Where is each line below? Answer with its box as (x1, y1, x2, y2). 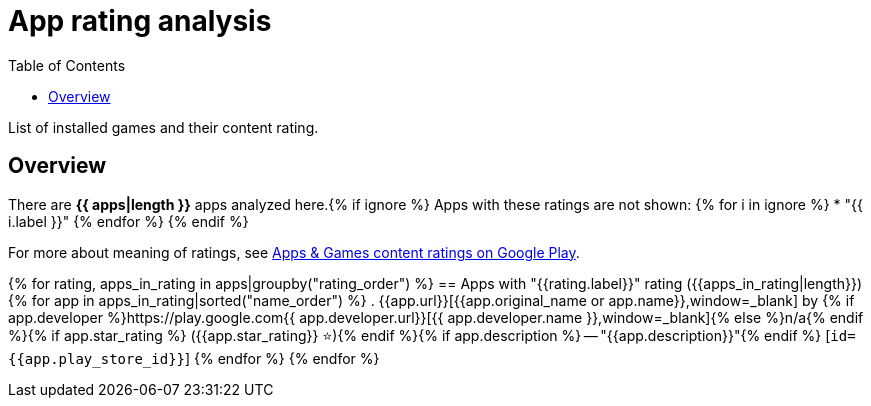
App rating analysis (8, 4, 272, 38)
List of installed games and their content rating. (8, 118, 319, 136)
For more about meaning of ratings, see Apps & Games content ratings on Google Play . (8, 243, 580, 261)
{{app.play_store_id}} (8, 350, 186, 367)
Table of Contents (8, 56, 126, 74)
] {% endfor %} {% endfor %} (185, 349, 380, 367)
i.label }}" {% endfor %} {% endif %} (8, 212, 249, 230)
